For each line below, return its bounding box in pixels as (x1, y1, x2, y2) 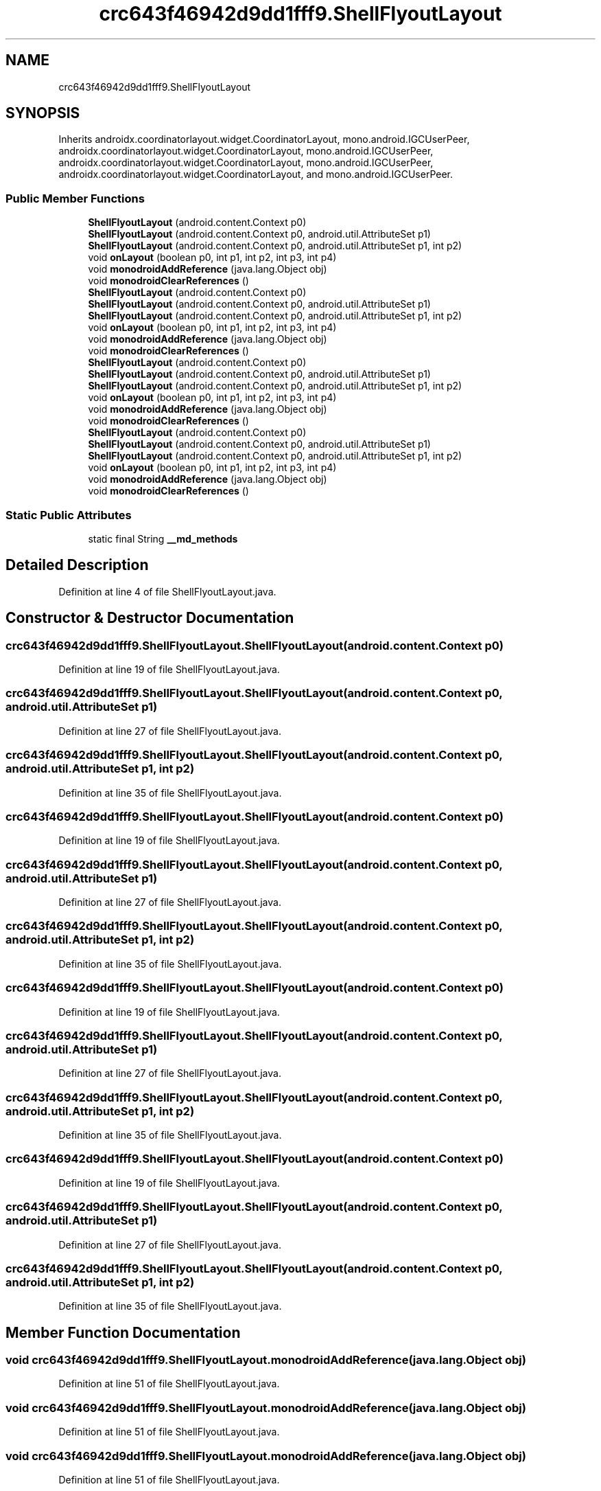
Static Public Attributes (5, 508, 132, 522)
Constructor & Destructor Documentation (5, 609, 294, 627)
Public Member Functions (5, 191, 145, 205)
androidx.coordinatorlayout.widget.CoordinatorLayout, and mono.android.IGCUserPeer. (58, 168, 453, 181)
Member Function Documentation (5, 1323, 241, 1341)
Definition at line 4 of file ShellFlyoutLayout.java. (58, 585, 276, 597)
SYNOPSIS (5, 104, 80, 122)
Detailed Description (5, 556, 149, 574)
